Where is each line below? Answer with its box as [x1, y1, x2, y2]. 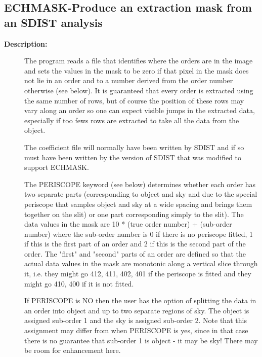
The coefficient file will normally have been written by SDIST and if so [24, 141, 244, 152]
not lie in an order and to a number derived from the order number [24, 75, 233, 86]
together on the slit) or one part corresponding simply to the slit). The [24, 208, 244, 219]
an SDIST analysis [4, 14, 103, 30]
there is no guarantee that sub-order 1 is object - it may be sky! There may [24, 335, 258, 345]
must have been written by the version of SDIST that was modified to [24, 152, 242, 162]
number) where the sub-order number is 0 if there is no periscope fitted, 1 [24, 228, 253, 239]
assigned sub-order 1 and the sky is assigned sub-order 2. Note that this [24, 315, 247, 326]
